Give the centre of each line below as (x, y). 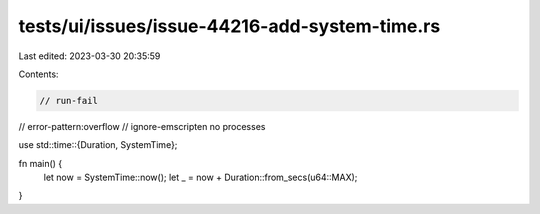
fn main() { (40, 163)
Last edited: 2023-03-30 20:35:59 (89, 56)
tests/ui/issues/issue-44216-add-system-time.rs (229, 26)
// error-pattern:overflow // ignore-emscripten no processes (142, 126)
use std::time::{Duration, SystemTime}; (98, 145)
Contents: (38, 74)
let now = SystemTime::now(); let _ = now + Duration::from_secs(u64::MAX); (200, 177)
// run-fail (69, 100)
